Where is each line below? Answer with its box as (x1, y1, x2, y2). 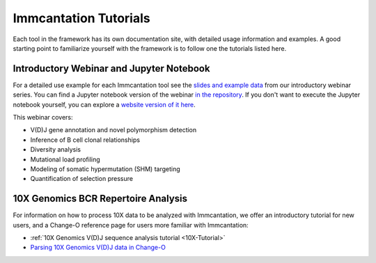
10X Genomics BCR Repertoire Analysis (13, 193, 188, 205)
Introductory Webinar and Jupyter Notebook (13, 63, 210, 74)
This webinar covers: (13, 113, 73, 122)
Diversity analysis (30, 145, 81, 154)
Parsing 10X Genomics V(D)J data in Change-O (30, 244, 166, 252)
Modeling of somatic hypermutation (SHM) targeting (30, 164, 180, 173)
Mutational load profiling (30, 155, 100, 164)
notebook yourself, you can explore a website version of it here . (13, 100, 196, 109)
